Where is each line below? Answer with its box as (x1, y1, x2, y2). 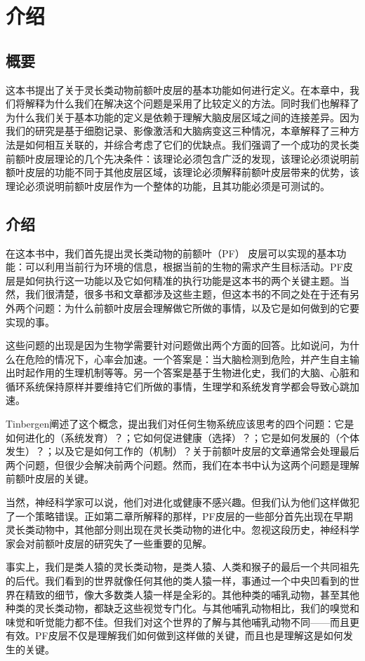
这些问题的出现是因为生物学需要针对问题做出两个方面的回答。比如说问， (6, 338, 340, 353)
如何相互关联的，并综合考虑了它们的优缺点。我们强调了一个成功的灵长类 (25, 137, 359, 151)
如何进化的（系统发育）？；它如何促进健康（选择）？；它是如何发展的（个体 (6, 430, 359, 444)
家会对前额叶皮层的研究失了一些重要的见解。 (6, 536, 212, 550)
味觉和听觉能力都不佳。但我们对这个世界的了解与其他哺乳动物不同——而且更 (6, 614, 359, 629)
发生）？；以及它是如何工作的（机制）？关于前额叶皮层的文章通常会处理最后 (6, 444, 359, 458)
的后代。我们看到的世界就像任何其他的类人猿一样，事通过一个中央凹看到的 (6, 573, 350, 587)
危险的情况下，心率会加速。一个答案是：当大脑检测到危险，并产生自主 (25, 351, 350, 366)
